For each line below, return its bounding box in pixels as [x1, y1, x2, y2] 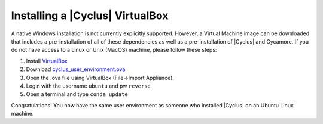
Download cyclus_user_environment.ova [26, 66, 126, 73]
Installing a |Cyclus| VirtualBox [11, 9, 169, 22]
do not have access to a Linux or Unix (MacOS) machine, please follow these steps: [11, 46, 217, 54]
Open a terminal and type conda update [26, 91, 128, 98]
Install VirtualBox [26, 57, 68, 64]
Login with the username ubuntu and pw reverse [26, 82, 151, 89]
